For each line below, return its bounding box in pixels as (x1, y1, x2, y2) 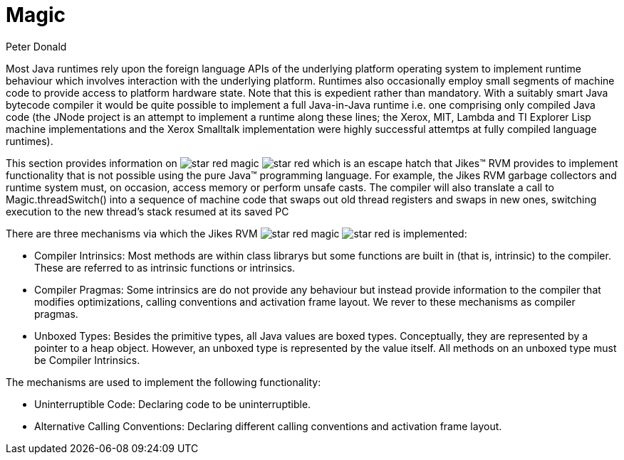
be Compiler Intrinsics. (34, 353, 140, 366)
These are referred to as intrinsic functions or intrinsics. (34, 261, 296, 274)
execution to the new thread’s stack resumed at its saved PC (6, 205, 289, 218)
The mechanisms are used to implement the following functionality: (6, 375, 321, 388)
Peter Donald (6, 40, 67, 53)
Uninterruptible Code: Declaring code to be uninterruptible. (34, 397, 311, 410)
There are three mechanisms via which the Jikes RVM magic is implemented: (6, 227, 467, 240)
